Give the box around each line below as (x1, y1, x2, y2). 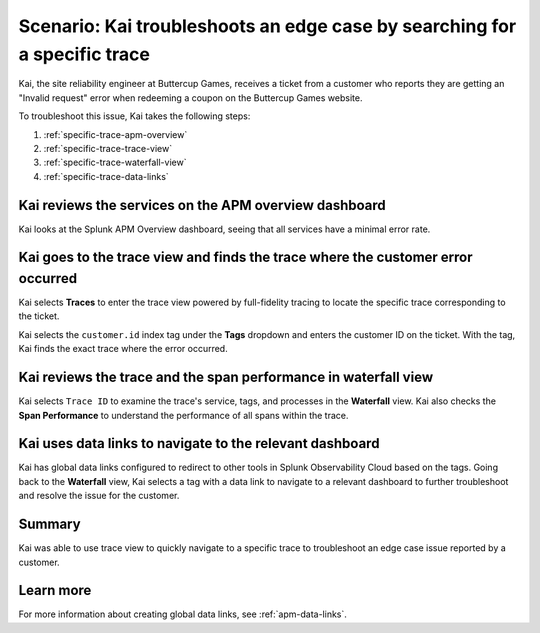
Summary (18, 516, 81, 533)
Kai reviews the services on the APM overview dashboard (18, 196, 387, 214)
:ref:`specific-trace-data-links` (43, 170, 169, 182)
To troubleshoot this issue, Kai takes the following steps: (18, 110, 251, 122)
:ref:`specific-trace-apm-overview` (43, 128, 188, 140)
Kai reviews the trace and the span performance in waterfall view (18, 369, 434, 386)
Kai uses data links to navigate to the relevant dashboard (18, 435, 380, 452)
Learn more (18, 582, 92, 599)
